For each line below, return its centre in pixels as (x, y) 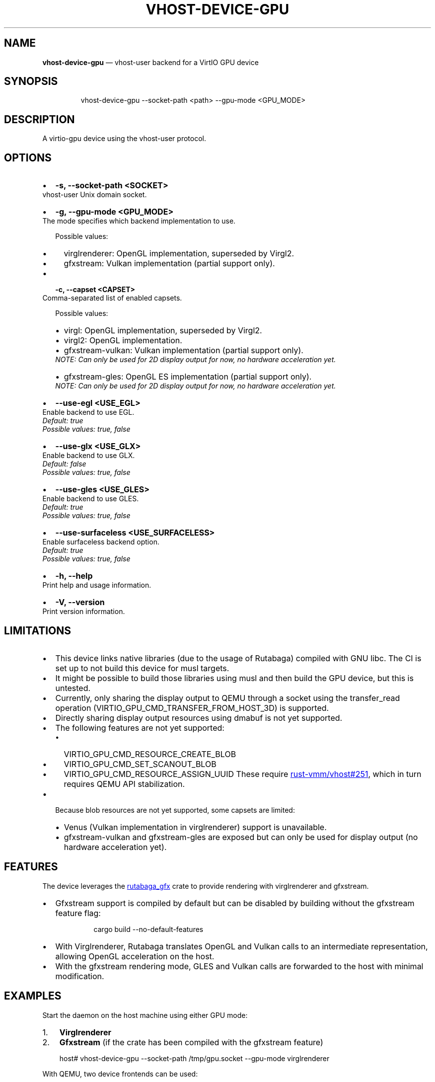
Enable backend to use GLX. (89, 456)
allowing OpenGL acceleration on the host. (135, 956)
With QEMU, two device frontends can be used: (120, 1074)
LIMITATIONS (38, 630)
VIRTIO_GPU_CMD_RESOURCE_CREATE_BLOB (150, 754)
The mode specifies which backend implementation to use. (139, 221)
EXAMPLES (33, 996)
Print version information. (84, 612)
